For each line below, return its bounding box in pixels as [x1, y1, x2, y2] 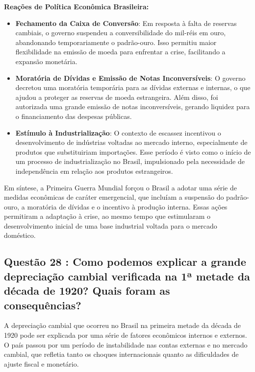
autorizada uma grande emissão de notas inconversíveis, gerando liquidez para [15, 101, 250, 112]
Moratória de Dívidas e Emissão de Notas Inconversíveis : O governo [15, 72, 246, 83]
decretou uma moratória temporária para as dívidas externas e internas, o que [15, 82, 251, 93]
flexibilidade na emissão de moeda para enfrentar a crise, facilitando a [15, 46, 226, 57]
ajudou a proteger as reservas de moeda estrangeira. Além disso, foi [15, 92, 218, 102]
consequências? [4, 297, 81, 312]
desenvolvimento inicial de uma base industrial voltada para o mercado [4, 220, 217, 231]
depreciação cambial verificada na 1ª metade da [4, 268, 250, 283]
